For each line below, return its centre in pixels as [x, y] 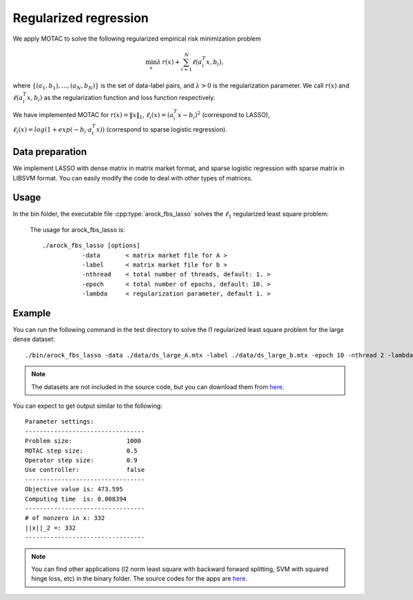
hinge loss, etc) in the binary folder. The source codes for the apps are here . [139, 579]
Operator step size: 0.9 [81, 460]
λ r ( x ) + [168, 62]
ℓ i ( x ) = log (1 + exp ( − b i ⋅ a [52, 130]
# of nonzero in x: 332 [65, 518]
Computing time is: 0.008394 [76, 499]
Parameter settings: [60, 422]
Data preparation [50, 152]
